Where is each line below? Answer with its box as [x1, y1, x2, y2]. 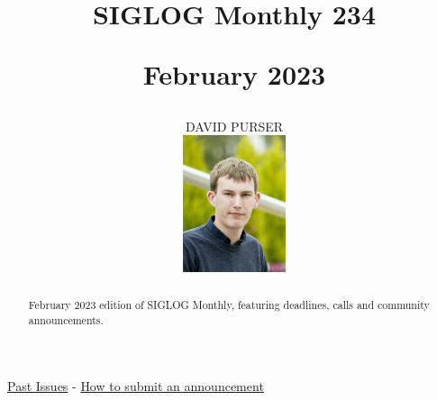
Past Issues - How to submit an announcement [7, 377, 264, 395]
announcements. [28, 312, 104, 327]
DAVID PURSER [185, 116, 284, 135]
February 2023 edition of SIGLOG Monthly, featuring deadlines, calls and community [28, 296, 430, 312]
